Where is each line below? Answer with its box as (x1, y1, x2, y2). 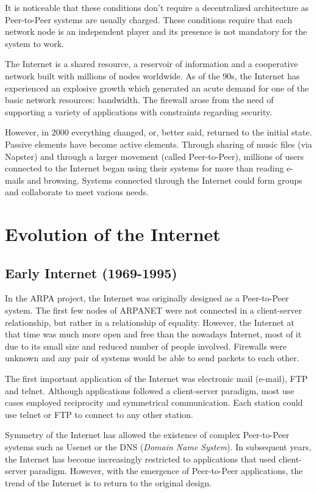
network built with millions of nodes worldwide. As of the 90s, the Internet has (5, 69, 300, 82)
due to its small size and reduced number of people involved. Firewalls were (5, 339, 287, 352)
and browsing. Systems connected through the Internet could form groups (27, 173, 302, 186)
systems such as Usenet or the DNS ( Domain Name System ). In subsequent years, (5, 441, 312, 453)
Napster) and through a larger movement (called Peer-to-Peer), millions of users (5, 149, 304, 162)
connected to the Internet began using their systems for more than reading (5, 162, 284, 175)
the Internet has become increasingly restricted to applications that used (5, 452, 276, 465)
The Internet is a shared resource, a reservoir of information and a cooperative (5, 57, 298, 70)
